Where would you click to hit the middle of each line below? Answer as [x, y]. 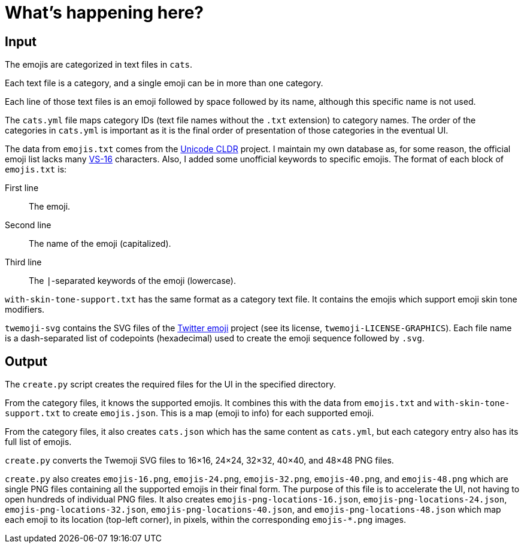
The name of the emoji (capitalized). [100, 244]
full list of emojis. [38, 442]
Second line [28, 225]
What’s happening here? [105, 13]
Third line [23, 262]
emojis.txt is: [36, 169]
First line [22, 188]
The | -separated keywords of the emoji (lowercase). [132, 281]
